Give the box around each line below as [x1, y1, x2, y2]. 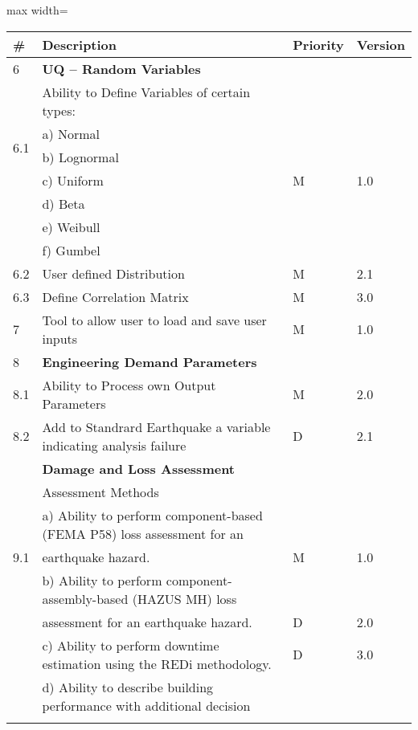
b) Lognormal [42, 147, 119, 166]
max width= [6, 2, 68, 18]
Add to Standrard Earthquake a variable [42, 417, 271, 436]
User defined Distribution [42, 263, 185, 283]
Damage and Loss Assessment [42, 459, 236, 478]
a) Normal [42, 124, 100, 143]
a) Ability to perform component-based [42, 505, 263, 524]
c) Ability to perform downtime [42, 635, 219, 655]
